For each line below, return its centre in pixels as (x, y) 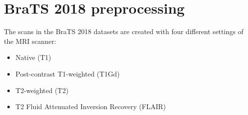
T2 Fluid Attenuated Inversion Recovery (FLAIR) (90, 106)
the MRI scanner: (30, 41)
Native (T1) (33, 57)
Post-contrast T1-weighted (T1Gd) (68, 73)
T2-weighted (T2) (42, 90)
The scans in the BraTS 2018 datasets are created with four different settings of (124, 31)
